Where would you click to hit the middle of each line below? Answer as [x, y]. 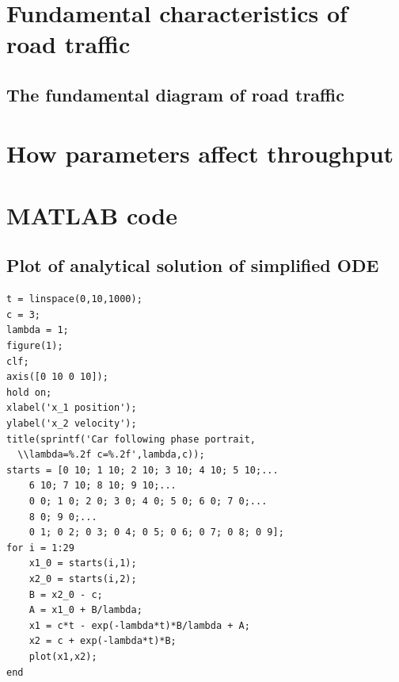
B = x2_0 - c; [66, 594]
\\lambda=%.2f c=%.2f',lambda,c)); [111, 455]
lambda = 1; [38, 330]
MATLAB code [92, 215]
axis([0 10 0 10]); [57, 377]
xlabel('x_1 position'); [72, 408]
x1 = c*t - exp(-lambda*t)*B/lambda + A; [139, 625]
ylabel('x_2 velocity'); [72, 424]
